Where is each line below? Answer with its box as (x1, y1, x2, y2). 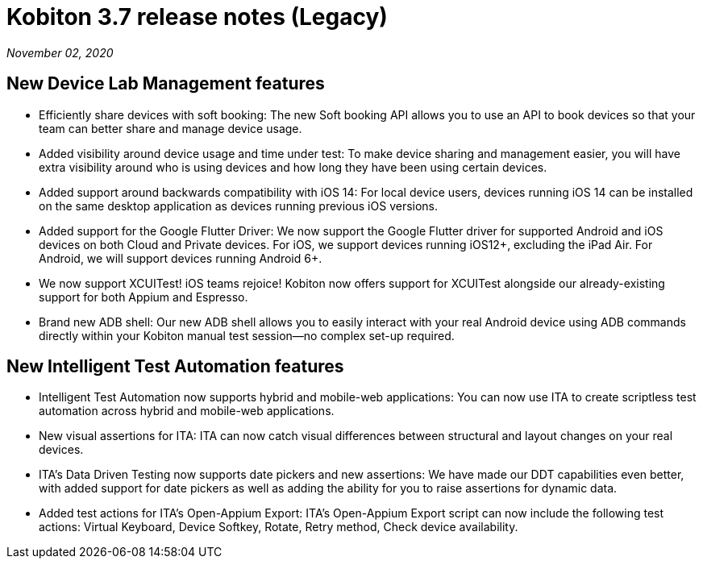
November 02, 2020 (6, 45, 114, 60)
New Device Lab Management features (6, 73, 325, 94)
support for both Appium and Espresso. (39, 289, 248, 304)
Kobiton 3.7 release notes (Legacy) (6, 3, 388, 31)
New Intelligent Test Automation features (6, 356, 344, 377)
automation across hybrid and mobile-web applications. (39, 404, 335, 418)
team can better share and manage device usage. (39, 121, 302, 135)
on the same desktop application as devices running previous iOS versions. (39, 198, 439, 213)
